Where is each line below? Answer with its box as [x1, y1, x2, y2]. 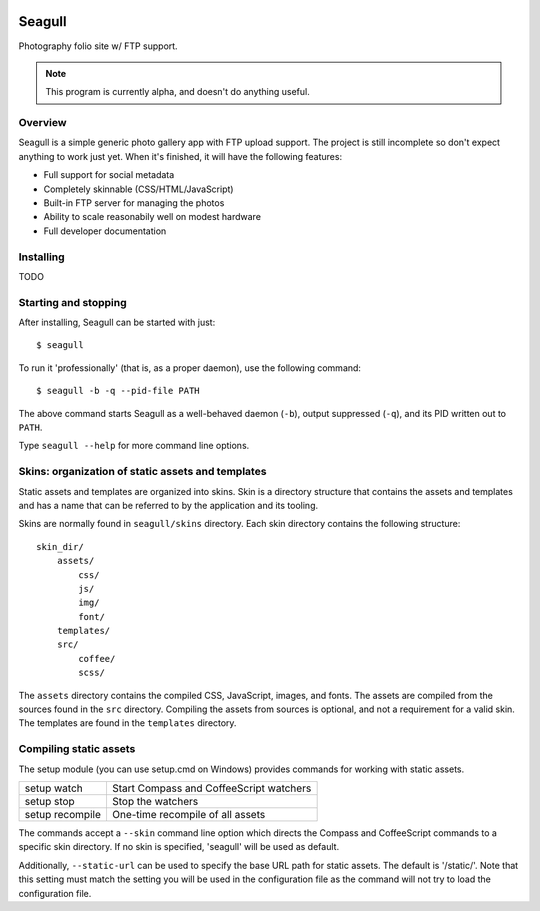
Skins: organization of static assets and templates [18, 465, 267, 479]
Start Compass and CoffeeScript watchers [111, 781, 312, 795]
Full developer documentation [43, 225, 167, 237]
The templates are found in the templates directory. [18, 717, 237, 729]
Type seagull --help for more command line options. [18, 440, 250, 452]
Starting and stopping [18, 295, 127, 309]
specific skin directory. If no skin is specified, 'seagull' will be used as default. [18, 841, 340, 853]
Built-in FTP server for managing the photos [43, 197, 225, 209]
